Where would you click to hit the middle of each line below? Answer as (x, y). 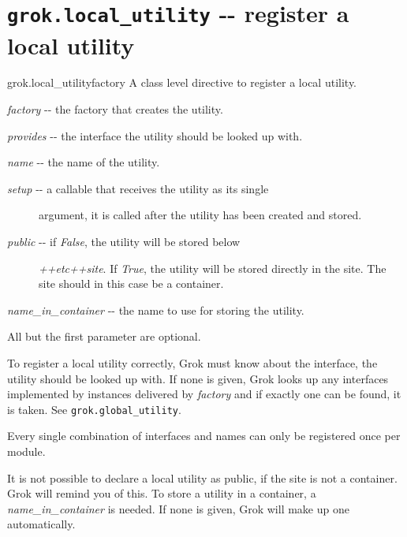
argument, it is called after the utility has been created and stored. (200, 215)
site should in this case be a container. (131, 283)
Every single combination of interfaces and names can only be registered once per (204, 436)
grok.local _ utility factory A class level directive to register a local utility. (182, 82)
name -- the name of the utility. (84, 162)
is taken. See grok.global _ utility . (94, 409)
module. (26, 451)
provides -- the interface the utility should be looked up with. (155, 135)
